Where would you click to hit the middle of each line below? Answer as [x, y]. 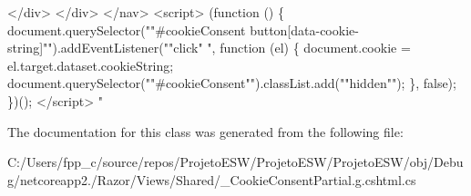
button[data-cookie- [304, 29]
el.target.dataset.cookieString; [91, 65]
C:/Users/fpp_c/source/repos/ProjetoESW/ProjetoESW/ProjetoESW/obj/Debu [235, 162]
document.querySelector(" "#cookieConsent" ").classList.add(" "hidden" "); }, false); [232, 83]
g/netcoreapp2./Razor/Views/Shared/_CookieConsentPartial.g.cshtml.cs [212, 179]
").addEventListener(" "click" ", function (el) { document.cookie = [229, 48]
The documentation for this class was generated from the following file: [205, 131]
